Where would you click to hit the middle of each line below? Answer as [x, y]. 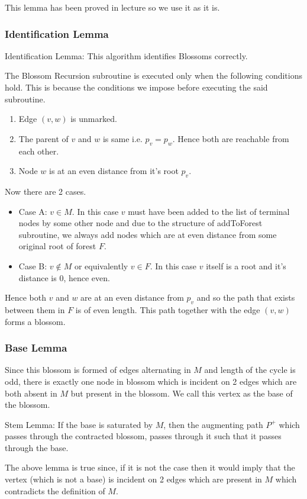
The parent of [43, 138]
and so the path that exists [246, 297]
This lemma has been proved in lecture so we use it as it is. [112, 7]
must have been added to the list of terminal [209, 211]
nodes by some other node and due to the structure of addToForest [140, 223]
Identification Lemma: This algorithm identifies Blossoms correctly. [126, 55]
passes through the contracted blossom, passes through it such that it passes [143, 436]
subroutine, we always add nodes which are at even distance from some [148, 234]
